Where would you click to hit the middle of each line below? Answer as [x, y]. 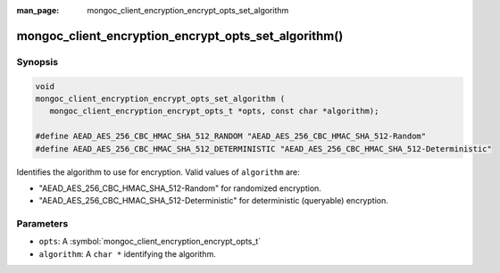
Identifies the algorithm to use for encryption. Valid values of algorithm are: [158, 172]
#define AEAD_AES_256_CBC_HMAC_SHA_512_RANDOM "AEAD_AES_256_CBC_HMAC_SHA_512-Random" [231, 136]
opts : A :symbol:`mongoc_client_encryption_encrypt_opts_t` [150, 242]
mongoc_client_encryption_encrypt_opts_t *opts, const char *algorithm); [214, 111]
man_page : [38, 10]
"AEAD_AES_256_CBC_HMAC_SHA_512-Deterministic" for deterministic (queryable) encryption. [213, 201]
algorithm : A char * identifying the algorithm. [127, 253]
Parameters [42, 224]
